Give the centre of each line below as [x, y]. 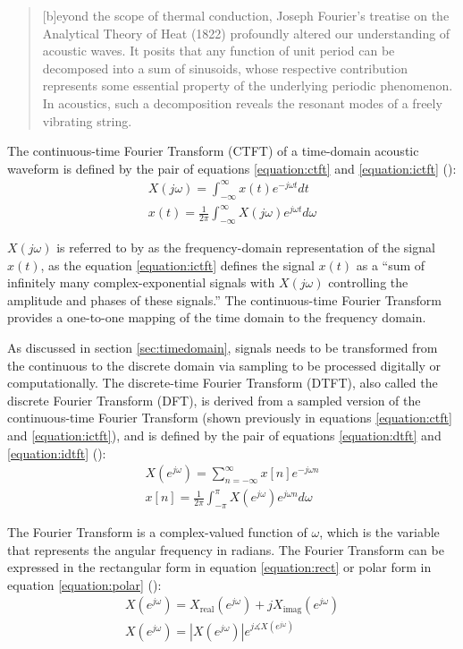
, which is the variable [379, 531]
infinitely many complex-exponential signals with [141, 282]
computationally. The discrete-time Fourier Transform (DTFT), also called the [223, 383]
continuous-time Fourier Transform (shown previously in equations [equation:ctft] [230, 418]
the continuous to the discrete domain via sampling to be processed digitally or [224, 365]
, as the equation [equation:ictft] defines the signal [177, 265]
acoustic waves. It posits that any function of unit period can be [219, 51]
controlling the [368, 282]
